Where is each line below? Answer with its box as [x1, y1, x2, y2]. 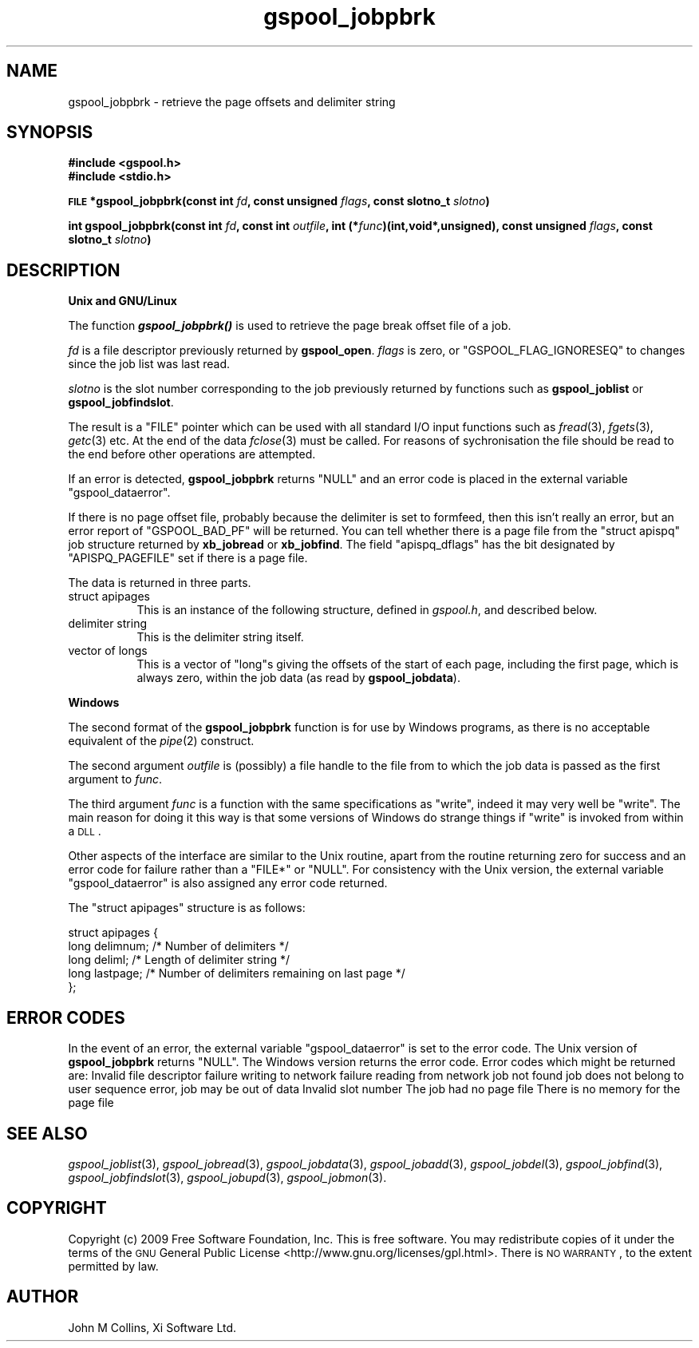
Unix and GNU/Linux [68, 294, 177, 308]
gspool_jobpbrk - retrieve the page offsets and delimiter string [68, 94, 396, 109]
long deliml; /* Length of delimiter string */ [68, 953, 290, 967]
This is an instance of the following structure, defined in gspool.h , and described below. [136, 603, 598, 617]
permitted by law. [68, 1259, 159, 1273]
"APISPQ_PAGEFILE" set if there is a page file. [68, 551, 308, 565]
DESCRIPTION [6, 260, 120, 280]
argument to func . [68, 772, 162, 787]
